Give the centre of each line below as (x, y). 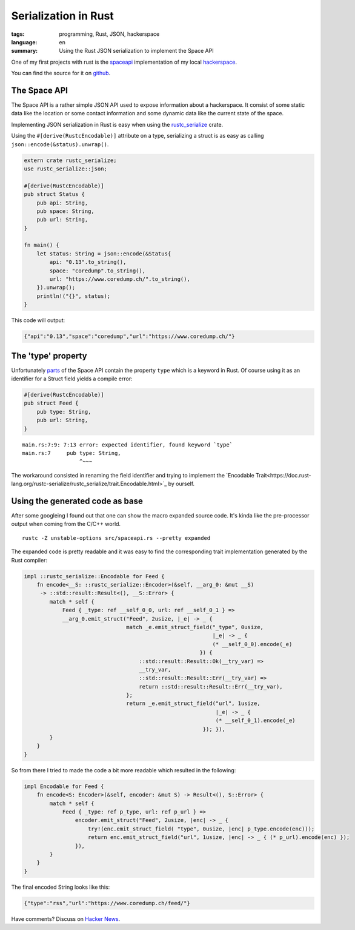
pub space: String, (66, 211)
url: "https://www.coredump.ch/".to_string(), (120, 279)
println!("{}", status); (74, 296)
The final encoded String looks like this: (61, 887)
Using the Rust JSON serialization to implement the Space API (137, 51)
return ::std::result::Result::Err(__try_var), (211, 686)
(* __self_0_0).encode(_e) (252, 644)
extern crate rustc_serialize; (71, 160)
